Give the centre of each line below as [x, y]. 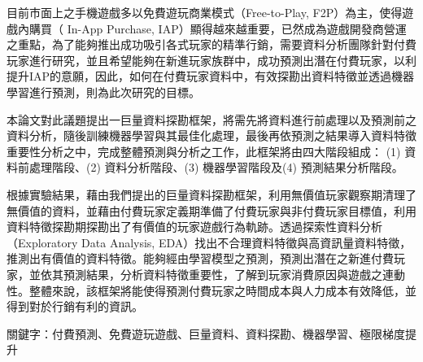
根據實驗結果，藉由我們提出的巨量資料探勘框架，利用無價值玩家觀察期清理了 [211, 194]
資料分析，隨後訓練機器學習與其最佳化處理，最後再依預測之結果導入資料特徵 [211, 135]
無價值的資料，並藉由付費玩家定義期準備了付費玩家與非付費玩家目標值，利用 [211, 210]
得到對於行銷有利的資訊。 [75, 306]
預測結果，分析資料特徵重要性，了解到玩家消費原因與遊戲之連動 [234, 274]
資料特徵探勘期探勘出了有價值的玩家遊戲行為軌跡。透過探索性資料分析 [194, 227]
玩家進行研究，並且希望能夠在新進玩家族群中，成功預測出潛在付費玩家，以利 [211, 60]
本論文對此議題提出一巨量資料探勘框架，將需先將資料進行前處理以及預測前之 [211, 119]
